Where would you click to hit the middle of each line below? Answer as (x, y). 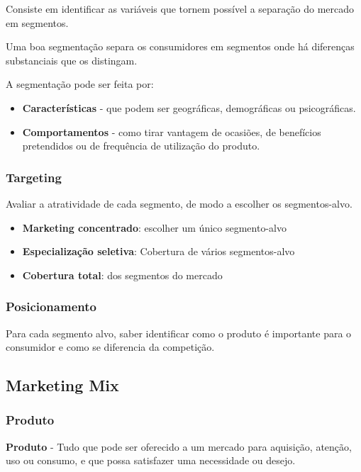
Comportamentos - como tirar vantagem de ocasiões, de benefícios (172, 131)
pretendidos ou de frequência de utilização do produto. (141, 146)
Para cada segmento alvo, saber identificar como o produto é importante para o (179, 333)
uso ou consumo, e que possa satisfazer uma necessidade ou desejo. (151, 460)
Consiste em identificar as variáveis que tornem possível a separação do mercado (180, 9)
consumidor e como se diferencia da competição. (110, 347)
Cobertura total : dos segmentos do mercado (122, 275)
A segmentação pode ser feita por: (80, 84)
